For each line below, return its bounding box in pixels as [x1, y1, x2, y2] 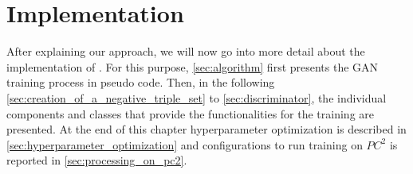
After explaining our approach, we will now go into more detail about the [6, 43, 365, 60]
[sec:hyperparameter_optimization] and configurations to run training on [6, 136, 363, 153]
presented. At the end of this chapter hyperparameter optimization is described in [6, 121, 407, 137]
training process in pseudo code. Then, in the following [6, 74, 275, 91]
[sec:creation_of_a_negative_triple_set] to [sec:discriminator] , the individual [6, 89, 387, 106]
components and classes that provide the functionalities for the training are [6, 105, 375, 122]
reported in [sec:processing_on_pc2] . [6, 152, 187, 168]
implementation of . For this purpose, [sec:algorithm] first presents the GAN [6, 58, 379, 75]
